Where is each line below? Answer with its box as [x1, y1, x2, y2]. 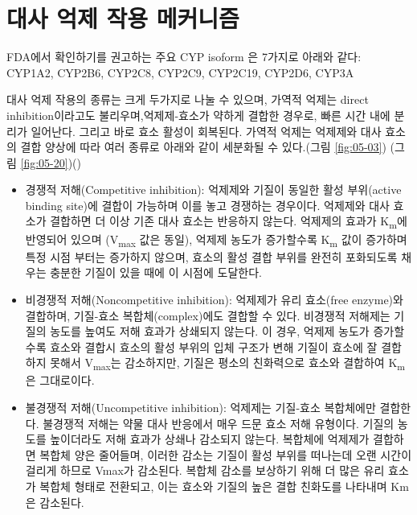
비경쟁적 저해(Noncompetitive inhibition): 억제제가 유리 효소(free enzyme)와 [25, 290, 403, 307]
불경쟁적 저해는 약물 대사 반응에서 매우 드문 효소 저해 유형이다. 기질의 [43, 414, 395, 431]
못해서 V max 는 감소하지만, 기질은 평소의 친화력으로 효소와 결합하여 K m [50, 354, 405, 373]
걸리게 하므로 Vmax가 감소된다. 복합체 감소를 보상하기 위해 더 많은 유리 [25, 462, 385, 479]
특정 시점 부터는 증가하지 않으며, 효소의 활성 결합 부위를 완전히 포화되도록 [25, 248, 398, 265]
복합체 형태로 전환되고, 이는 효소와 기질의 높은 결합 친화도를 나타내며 [39, 477, 387, 494]
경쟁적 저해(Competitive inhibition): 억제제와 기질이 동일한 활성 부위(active [25, 181, 402, 198]
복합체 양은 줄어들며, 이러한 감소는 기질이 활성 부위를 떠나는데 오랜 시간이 [39, 446, 412, 463]
